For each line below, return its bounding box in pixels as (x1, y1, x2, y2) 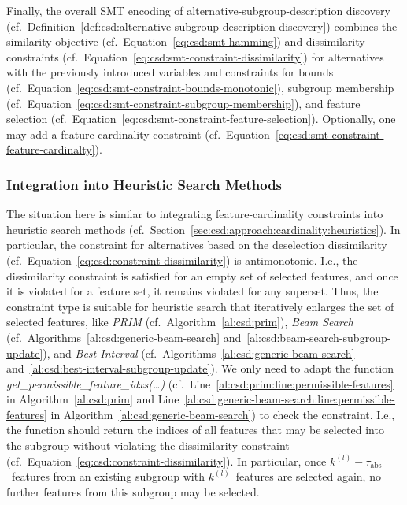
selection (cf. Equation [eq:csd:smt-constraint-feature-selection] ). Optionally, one (6, 110, 396, 127)
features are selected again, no (235, 468, 381, 485)
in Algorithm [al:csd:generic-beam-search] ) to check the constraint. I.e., (50, 406, 395, 422)
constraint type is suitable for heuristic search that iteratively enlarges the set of (6, 298, 394, 314)
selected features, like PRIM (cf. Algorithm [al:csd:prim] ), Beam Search (6, 314, 353, 330)
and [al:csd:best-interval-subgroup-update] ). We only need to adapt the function (6, 360, 394, 377)
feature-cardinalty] (6, 141, 95, 158)
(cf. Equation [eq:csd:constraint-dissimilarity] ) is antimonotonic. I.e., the (6, 251, 358, 268)
